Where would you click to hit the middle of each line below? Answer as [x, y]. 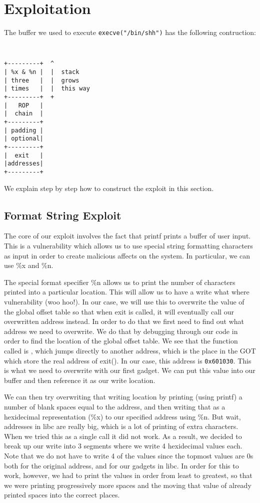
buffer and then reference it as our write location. [80, 380]
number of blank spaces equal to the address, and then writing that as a [115, 406]
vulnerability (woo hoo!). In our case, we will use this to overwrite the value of [124, 301]
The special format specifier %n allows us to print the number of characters [120, 282]
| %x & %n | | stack [42, 72]
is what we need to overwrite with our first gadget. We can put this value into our [130, 370]
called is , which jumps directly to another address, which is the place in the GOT [130, 350]
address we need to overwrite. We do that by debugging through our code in [121, 331]
